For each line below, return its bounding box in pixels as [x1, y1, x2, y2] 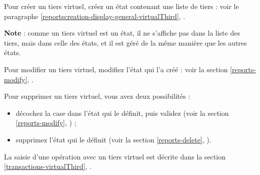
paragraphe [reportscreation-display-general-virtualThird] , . [4, 11, 185, 21]
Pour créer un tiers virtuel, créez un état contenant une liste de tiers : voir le [4, 1, 239, 11]
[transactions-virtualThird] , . [4, 161, 91, 171]
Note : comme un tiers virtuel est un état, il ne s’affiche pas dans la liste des [4, 28, 240, 38]
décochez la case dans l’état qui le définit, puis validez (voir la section [15, 107, 229, 118]
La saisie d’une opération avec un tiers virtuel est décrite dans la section [4, 151, 225, 161]
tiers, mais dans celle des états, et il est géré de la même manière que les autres [4, 37, 247, 48]
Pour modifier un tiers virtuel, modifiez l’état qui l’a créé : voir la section [4, 64, 228, 74]
